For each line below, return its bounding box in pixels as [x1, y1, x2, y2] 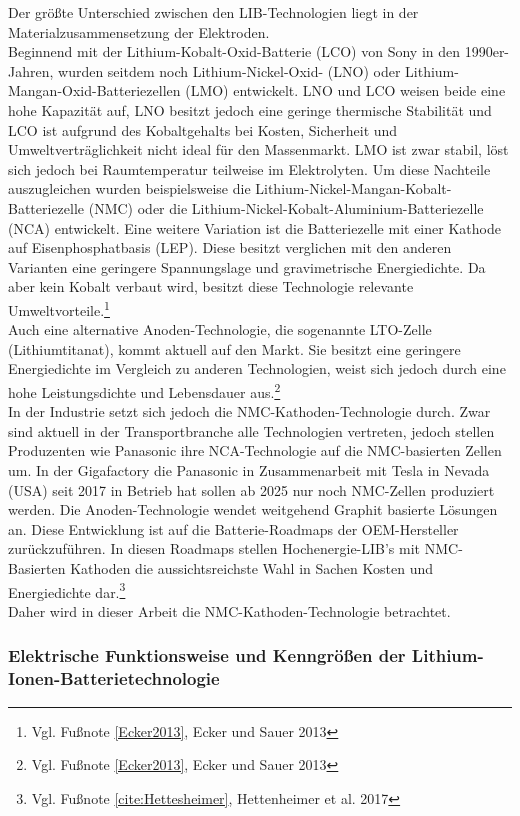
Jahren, [8, 60, 54, 81]
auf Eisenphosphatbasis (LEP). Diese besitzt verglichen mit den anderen [8, 237, 452, 258]
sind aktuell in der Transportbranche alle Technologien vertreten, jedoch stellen [8, 420, 495, 441]
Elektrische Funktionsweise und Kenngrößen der [8, 643, 406, 668]
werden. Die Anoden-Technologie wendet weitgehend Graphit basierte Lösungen [8, 499, 498, 520]
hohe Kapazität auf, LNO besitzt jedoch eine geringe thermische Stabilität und [8, 99, 492, 120]
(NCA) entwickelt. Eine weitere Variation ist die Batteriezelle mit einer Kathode [8, 217, 501, 238]
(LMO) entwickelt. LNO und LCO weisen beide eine [185, 80, 506, 101]
